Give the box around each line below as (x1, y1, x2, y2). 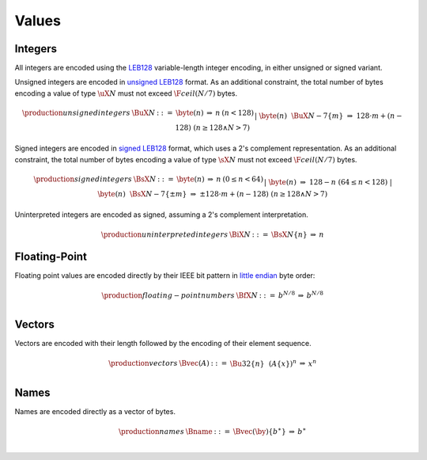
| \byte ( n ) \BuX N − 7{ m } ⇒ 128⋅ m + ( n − (254, 112, 402, 120)
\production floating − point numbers (101, 291, 235, 300)
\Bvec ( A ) (179, 359, 210, 368)
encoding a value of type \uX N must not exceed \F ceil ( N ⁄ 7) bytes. (14, 88, 237, 98)
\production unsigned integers (22, 108, 130, 118)
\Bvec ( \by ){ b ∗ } (232, 426, 286, 435)
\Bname (185, 427, 213, 435)
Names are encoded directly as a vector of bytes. (14, 406, 176, 416)
